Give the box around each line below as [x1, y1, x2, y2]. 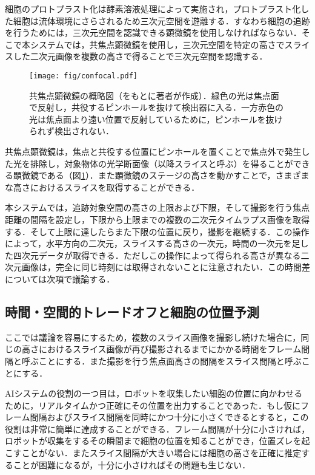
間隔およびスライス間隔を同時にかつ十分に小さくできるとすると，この [30, 411, 309, 423]
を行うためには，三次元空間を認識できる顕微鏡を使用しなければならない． [5, 26, 302, 39]
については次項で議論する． [5, 272, 115, 285]
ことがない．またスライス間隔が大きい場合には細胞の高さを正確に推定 [21, 446, 302, 459]
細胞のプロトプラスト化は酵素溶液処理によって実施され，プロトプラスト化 [5, 2, 301, 15]
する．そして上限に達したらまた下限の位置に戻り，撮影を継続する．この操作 [5, 225, 310, 237]
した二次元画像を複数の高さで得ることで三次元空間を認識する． [13, 50, 268, 63]
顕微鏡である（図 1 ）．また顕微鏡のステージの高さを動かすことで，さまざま [13, 169, 310, 182]
